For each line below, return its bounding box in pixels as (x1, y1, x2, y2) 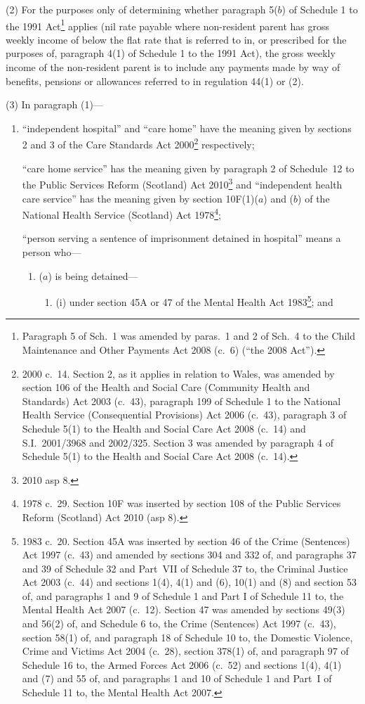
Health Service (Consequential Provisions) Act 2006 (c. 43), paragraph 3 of (22, 407, 347, 422)
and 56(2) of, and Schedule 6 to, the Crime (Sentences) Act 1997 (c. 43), (22, 616, 336, 631)
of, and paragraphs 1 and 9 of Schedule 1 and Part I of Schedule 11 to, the (22, 588, 344, 603)
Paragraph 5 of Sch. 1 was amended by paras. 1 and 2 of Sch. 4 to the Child (22, 328, 355, 343)
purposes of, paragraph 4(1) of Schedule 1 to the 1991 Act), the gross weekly (6, 46, 336, 60)
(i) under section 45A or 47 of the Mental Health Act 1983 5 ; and (55, 293, 333, 309)
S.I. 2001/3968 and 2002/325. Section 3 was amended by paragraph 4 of (22, 435, 333, 449)
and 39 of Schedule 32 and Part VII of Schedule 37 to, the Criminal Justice (22, 561, 348, 575)
